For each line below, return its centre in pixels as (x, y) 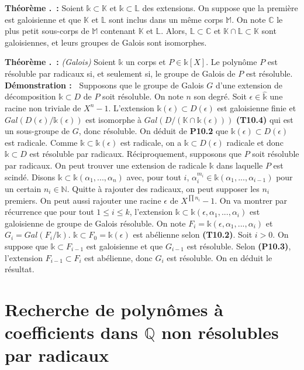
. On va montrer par (251, 200)
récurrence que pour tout (49, 212)
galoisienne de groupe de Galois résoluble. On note (95, 223)
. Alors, (174, 31)
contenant (118, 31)
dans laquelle (240, 165)
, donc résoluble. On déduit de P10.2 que (153, 131)
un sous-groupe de (37, 131)
